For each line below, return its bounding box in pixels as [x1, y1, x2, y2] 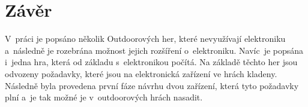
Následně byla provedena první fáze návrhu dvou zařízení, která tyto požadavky [5, 79, 299, 91]
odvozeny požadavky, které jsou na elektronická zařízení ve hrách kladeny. [5, 67, 277, 80]
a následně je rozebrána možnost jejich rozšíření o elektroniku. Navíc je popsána [5, 44, 304, 56]
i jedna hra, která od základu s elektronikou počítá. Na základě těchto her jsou [5, 56, 298, 68]
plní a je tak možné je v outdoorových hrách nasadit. [5, 91, 203, 103]
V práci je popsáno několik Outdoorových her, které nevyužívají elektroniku [5, 32, 286, 45]
